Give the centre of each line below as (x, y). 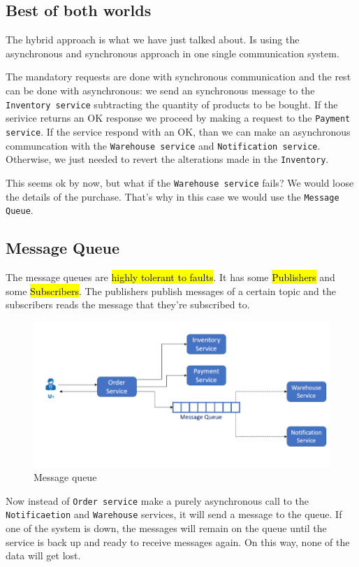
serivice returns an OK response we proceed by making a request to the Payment (178, 118)
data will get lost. (43, 555)
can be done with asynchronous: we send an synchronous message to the (160, 90)
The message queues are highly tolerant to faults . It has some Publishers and (170, 277)
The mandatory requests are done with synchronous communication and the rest (178, 77)
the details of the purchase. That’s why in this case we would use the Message (173, 196)
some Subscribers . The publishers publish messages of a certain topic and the (171, 290)
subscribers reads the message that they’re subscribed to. (128, 304)
